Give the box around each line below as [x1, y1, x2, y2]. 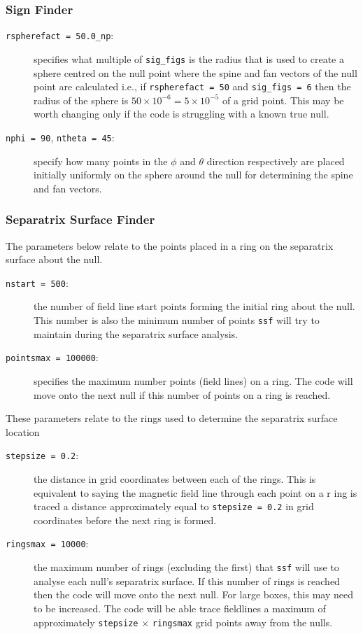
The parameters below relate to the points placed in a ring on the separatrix [6, 238, 334, 253]
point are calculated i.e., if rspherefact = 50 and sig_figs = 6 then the [34, 79, 351, 94]
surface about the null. [6, 252, 103, 267]
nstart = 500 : [6, 275, 69, 290]
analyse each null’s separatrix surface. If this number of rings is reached [34, 573, 340, 588]
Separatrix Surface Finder [6, 211, 155, 228]
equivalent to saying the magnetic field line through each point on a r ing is [34, 485, 357, 500]
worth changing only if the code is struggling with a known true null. [34, 106, 329, 121]
